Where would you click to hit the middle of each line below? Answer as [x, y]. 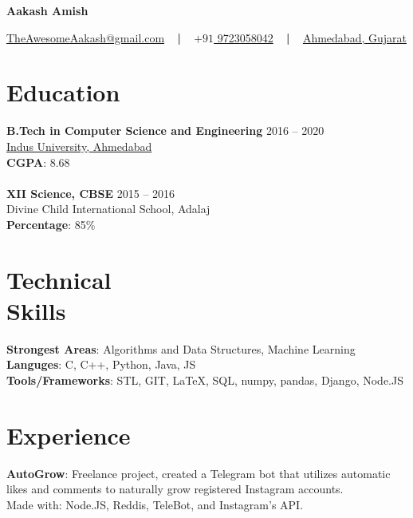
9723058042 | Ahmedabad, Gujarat [312, 37]
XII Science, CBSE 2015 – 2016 [91, 193]
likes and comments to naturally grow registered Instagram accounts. [175, 489]
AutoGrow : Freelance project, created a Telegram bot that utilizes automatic [199, 473]
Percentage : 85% [51, 224]
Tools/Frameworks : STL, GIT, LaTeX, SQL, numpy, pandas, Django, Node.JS [205, 380]
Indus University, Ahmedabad [79, 146]
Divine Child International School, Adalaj [108, 209]
